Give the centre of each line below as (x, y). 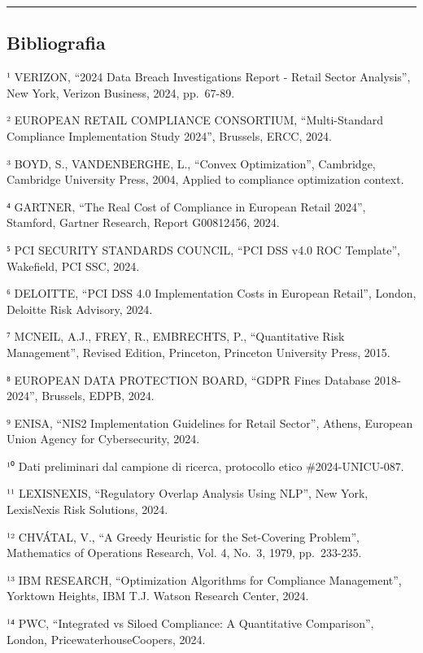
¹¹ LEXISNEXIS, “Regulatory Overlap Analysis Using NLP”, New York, (188, 493)
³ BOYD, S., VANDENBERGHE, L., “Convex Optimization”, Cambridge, (191, 163)
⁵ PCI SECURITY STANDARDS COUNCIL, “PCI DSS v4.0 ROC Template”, (203, 249)
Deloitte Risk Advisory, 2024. (80, 309)
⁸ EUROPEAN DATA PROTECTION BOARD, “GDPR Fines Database (189, 379)
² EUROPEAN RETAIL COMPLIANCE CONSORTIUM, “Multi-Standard (195, 120)
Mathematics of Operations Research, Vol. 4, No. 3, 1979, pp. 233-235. (184, 553)
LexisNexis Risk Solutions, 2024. (87, 509)
